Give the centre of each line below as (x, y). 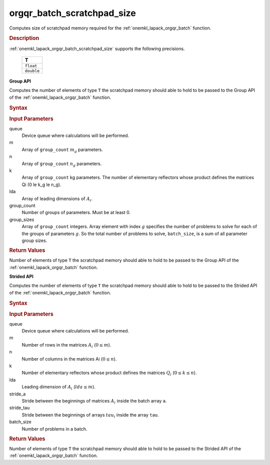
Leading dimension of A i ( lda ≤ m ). (59, 387)
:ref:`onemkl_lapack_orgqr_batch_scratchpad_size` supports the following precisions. (97, 48)
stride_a (17, 394)
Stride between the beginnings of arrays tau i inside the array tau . (90, 415)
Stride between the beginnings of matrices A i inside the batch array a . (94, 401)
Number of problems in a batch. (54, 429)
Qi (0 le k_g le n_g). (41, 184)
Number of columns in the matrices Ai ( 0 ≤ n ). (69, 359)
